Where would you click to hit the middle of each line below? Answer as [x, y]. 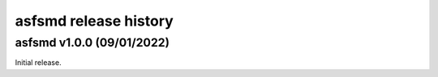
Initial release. [38, 63]
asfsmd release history [94, 21]
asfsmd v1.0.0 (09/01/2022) [92, 43]
